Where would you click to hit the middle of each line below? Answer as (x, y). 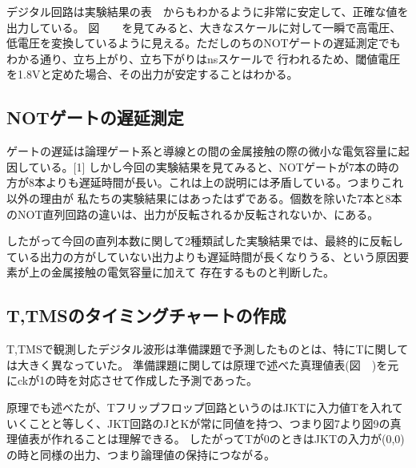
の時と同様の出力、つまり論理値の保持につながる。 (141, 454)
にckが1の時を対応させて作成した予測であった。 (132, 380)
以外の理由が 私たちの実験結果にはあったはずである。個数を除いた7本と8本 (204, 198)
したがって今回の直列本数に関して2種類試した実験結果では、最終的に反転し (205, 241)
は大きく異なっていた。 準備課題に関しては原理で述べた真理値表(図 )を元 (203, 364)
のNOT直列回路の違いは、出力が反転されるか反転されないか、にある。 (193, 214)
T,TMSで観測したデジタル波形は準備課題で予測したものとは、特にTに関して (208, 349)
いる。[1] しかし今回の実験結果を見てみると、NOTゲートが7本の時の (219, 166)
